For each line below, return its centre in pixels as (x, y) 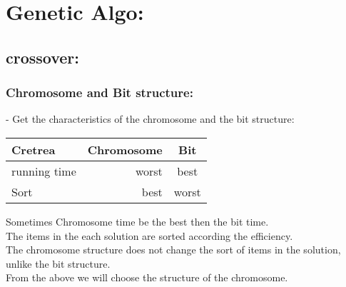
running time (44, 171)
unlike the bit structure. (58, 263)
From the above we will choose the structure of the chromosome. (147, 277)
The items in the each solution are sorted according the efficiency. (149, 235)
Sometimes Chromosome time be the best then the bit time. (137, 221)
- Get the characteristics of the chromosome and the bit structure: (150, 119)
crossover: (43, 57)
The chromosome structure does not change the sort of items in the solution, (173, 250)
